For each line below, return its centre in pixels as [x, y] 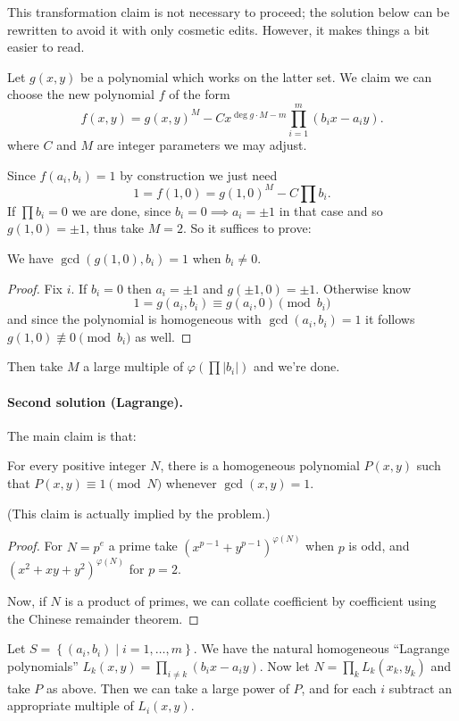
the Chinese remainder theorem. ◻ [103, 618]
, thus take [114, 228]
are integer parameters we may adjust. [202, 145]
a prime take [143, 546]
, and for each [339, 688]
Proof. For [35, 546]
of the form [200, 94]
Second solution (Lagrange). [96, 401]
